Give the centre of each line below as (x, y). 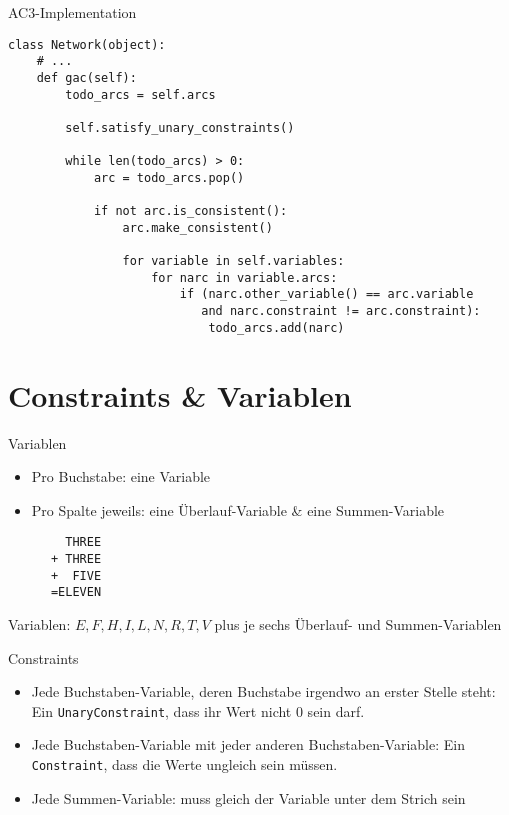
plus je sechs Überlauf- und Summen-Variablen (358, 623)
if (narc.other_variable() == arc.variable (326, 294)
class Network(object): (87, 44)
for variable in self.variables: (233, 261)
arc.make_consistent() (197, 227)
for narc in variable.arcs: (244, 277)
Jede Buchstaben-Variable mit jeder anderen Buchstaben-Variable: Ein (248, 744)
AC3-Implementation (72, 12)
